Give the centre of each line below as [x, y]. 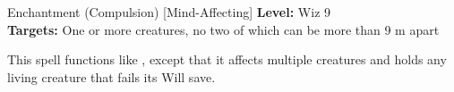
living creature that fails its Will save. [111, 76]
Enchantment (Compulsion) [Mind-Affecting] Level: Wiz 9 [169, 12]
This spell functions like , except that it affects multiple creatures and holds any [227, 59]
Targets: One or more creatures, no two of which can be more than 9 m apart [223, 29]
